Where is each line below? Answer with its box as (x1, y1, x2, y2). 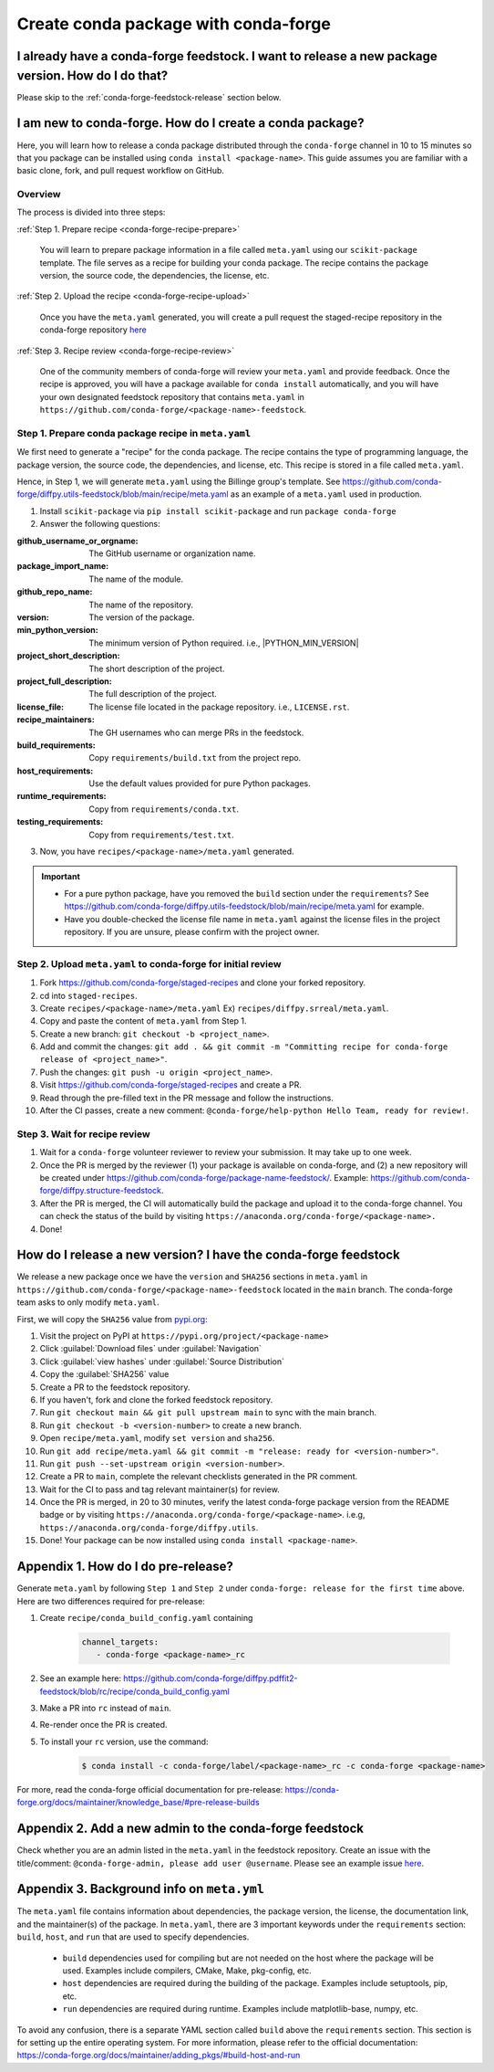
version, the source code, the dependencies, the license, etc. (39, 270, 270, 281)
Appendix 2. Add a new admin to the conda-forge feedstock (16, 1821, 365, 1836)
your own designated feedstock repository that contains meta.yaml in (39, 391, 305, 402)
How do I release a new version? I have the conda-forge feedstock (16, 1247, 400, 1263)
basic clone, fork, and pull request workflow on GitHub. (16, 165, 225, 176)
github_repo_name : (16, 586, 93, 597)
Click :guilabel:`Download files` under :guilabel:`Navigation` (39, 1343, 262, 1354)
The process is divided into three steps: (16, 206, 166, 218)
